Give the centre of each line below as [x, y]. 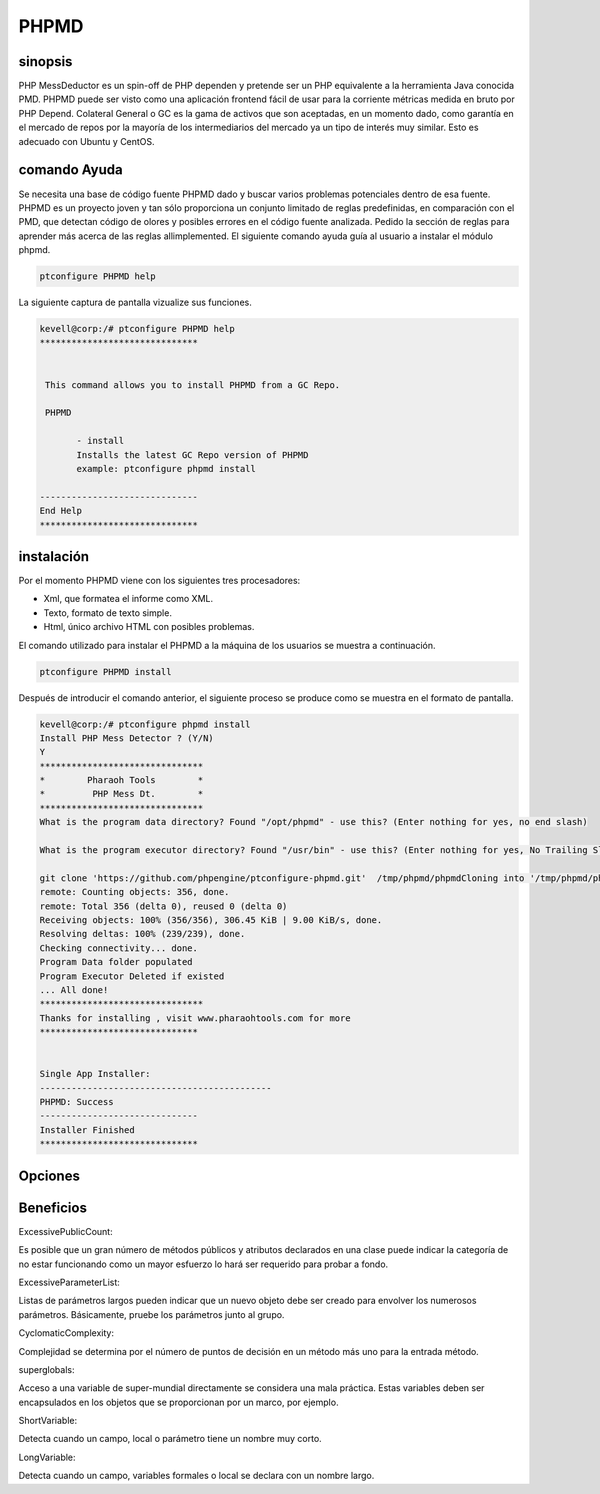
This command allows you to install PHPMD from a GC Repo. [193, 384]
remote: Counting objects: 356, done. [134, 892]
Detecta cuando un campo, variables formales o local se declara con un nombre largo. [196, 1476]
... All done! [74, 989]
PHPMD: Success [76, 1102]
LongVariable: [47, 1457]
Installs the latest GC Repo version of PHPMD [192, 454]
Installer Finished [87, 1129]
